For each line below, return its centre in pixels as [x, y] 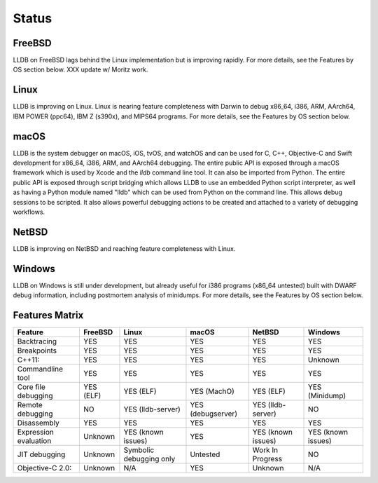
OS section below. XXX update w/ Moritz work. [80, 69]
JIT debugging [41, 454]
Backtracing [37, 341]
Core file [31, 387]
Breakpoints [37, 351]
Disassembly [38, 423]
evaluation [34, 441]
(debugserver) [214, 414]
